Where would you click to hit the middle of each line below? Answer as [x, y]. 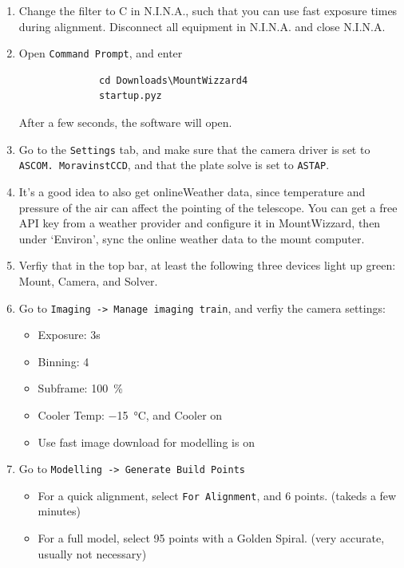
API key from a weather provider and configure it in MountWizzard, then [200, 223]
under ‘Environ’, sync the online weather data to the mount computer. [192, 238]
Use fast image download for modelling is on [146, 442]
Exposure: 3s [69, 335]
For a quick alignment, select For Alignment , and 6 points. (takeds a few [217, 495]
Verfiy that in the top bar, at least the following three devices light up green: [207, 265]
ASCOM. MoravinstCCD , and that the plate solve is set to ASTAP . [174, 165]
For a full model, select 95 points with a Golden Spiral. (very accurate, [211, 538]
